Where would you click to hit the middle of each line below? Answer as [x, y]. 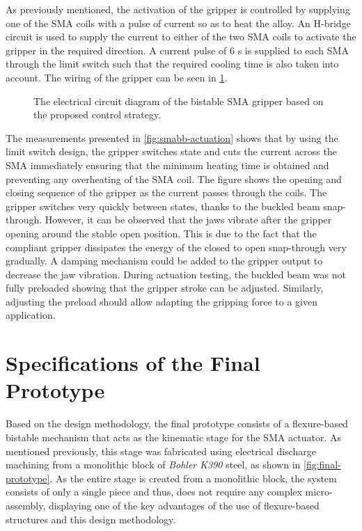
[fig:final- [322, 465]
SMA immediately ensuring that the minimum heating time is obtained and [167, 165]
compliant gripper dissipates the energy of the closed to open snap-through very [176, 247]
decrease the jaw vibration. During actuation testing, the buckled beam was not [176, 274]
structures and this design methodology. [91, 519]
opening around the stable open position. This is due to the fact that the [161, 233]
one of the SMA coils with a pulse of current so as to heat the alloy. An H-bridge [178, 23]
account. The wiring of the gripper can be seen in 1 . [117, 77]
